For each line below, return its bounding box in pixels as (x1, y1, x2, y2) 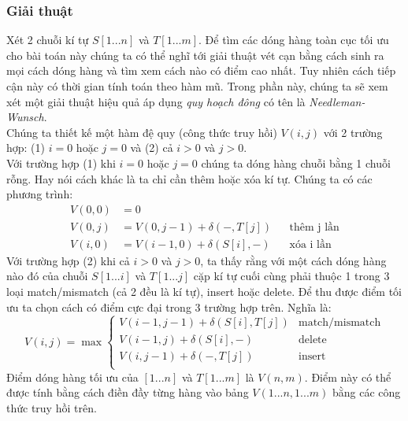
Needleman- (309, 93, 365, 109)
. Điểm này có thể (304, 368, 391, 385)
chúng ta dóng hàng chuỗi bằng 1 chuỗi (201, 154, 391, 171)
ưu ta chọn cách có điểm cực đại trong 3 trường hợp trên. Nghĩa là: (6, 298, 332, 315)
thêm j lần (289, 221, 339, 233)
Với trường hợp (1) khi (6, 154, 116, 171)
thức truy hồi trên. (6, 400, 97, 416)
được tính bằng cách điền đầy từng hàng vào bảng (6, 384, 249, 401)
